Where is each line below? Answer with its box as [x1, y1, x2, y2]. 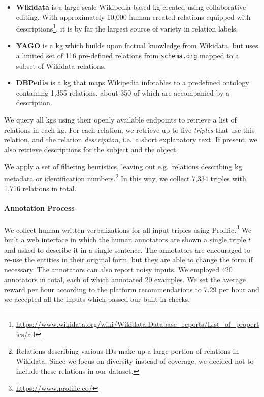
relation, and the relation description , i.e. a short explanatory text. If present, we [4, 134, 257, 145]
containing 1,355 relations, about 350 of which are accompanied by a [16, 87, 229, 98]
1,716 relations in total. [4, 183, 77, 194]
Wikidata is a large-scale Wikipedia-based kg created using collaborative [16, 2, 246, 12]
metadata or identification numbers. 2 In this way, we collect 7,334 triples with [4, 172, 246, 184]
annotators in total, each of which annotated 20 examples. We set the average [4, 274, 246, 285]
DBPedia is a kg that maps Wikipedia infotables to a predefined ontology [16, 77, 249, 88]
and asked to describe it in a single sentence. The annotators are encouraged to [4, 244, 251, 255]
